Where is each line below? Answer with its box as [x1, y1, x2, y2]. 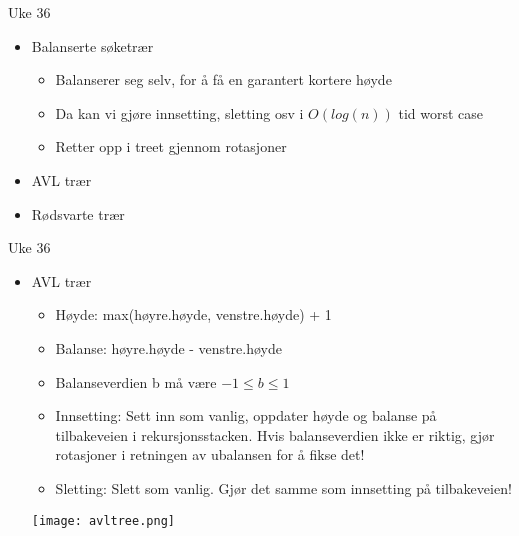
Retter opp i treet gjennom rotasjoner [55, 136, 287, 157]
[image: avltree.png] [31, 513, 175, 528]
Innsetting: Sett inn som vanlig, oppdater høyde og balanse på [55, 405, 437, 426]
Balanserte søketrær [31, 35, 154, 56]
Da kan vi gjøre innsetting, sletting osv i [55, 102, 304, 123]
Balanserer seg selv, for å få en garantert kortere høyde [55, 69, 392, 90]
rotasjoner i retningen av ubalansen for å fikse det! [55, 444, 365, 465]
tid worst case [398, 102, 484, 123]
